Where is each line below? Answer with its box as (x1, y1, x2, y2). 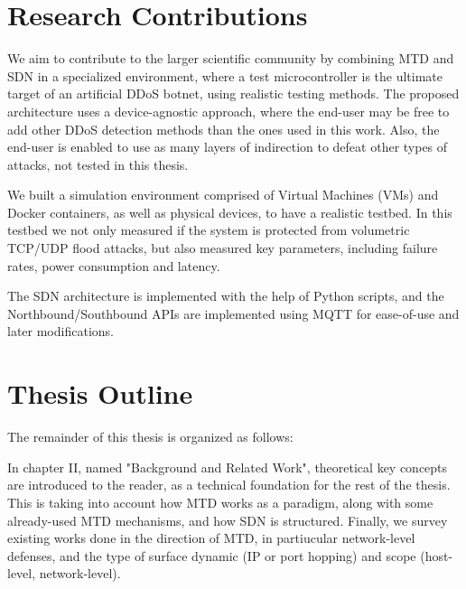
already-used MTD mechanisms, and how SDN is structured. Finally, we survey (7, 510, 448, 529)
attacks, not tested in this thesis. (7, 154, 189, 173)
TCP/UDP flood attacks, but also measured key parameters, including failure (7, 238, 438, 257)
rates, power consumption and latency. (7, 256, 220, 275)
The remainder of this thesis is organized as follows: (7, 427, 294, 446)
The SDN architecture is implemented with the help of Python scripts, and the (7, 286, 444, 305)
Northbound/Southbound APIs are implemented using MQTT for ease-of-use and (7, 304, 460, 323)
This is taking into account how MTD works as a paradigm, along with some (7, 492, 433, 511)
